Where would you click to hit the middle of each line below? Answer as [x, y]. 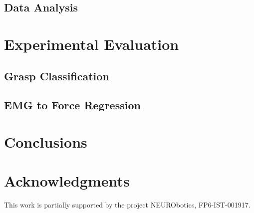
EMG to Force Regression [72, 105]
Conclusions [46, 141]
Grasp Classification [57, 76]
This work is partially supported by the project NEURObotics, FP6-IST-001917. [127, 205]
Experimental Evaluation [92, 44]
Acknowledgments [67, 181]
